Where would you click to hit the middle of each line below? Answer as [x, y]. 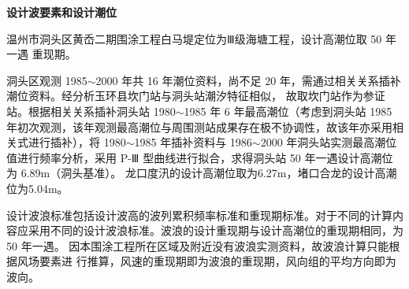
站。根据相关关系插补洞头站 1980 [91, 111]
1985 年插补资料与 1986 [193, 142]
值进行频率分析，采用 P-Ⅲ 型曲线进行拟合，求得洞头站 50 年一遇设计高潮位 [200, 157]
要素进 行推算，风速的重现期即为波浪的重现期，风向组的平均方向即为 [218, 261]
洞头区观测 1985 [47, 80]
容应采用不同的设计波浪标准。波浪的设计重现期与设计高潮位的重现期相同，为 [205, 230]
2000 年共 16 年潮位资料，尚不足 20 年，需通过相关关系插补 [248, 80]
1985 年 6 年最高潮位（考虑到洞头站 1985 [288, 111]
